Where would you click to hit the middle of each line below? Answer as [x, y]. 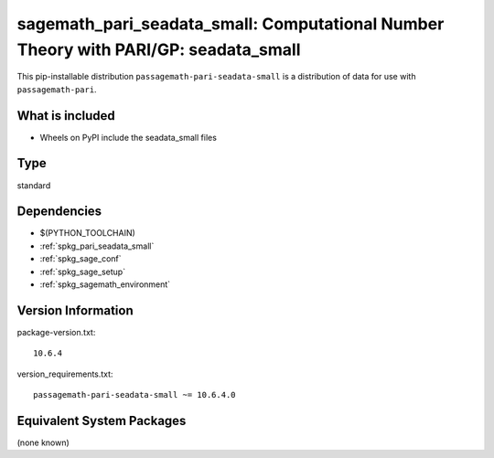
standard [34, 185]
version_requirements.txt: [65, 374]
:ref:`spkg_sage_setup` [83, 272]
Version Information [75, 310]
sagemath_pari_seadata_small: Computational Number [231, 24]
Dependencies [59, 212]
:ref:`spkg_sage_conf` [81, 259]
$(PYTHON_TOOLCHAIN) [88, 233]
